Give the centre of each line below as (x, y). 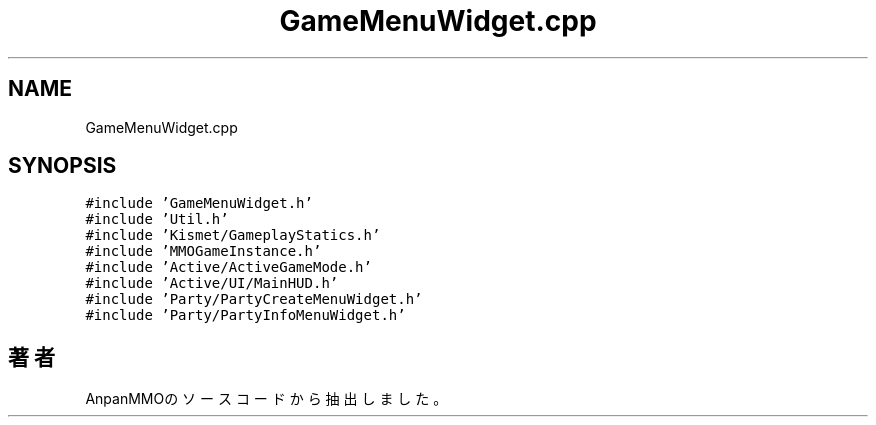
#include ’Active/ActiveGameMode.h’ (228, 267)
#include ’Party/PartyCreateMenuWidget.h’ (254, 299)
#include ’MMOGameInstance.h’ (203, 251)
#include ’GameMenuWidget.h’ (199, 203)
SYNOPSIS (62, 166)
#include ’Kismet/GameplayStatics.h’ (233, 235)
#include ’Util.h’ (157, 219)
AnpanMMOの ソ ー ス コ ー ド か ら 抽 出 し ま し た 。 (266, 399)
